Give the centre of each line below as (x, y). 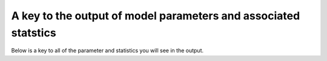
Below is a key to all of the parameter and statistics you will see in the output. (107, 51)
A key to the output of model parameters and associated (156, 16)
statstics (34, 33)
